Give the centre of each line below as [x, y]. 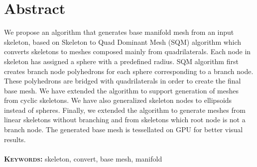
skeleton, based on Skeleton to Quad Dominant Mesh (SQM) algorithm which [123, 42]
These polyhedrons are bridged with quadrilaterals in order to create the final [123, 81]
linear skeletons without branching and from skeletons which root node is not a [125, 120]
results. [15, 139]
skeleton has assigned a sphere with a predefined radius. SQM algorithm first [121, 61]
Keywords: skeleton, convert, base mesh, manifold [83, 158]
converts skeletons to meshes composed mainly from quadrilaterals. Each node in [128, 51]
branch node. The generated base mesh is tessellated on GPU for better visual [124, 129]
